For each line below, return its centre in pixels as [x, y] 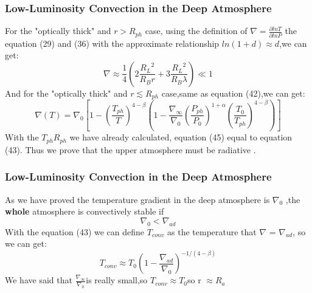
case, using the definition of [196, 31]
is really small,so [117, 280]
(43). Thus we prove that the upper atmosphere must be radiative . [130, 149]
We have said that [39, 280]
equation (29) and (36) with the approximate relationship [112, 43]
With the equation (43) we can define [75, 231]
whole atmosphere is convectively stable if [85, 211]
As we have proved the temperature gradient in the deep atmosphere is [137, 199]
